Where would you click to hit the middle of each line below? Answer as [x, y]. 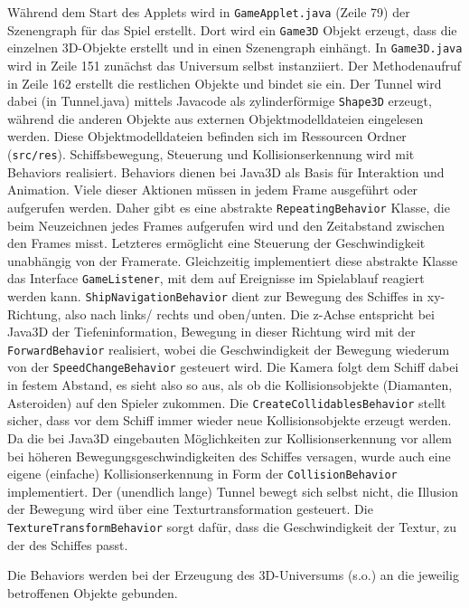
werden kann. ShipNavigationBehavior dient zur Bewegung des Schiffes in [216, 295]
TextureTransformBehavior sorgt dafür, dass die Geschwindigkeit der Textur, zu [232, 526]
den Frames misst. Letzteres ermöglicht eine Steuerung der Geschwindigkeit [216, 243]
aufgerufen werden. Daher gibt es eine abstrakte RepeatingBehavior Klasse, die [229, 207]
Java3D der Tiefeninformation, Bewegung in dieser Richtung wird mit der [211, 332]
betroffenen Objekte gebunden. [93, 592]
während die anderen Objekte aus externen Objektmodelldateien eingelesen [216, 118]
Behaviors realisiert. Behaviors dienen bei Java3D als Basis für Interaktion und [226, 171]
